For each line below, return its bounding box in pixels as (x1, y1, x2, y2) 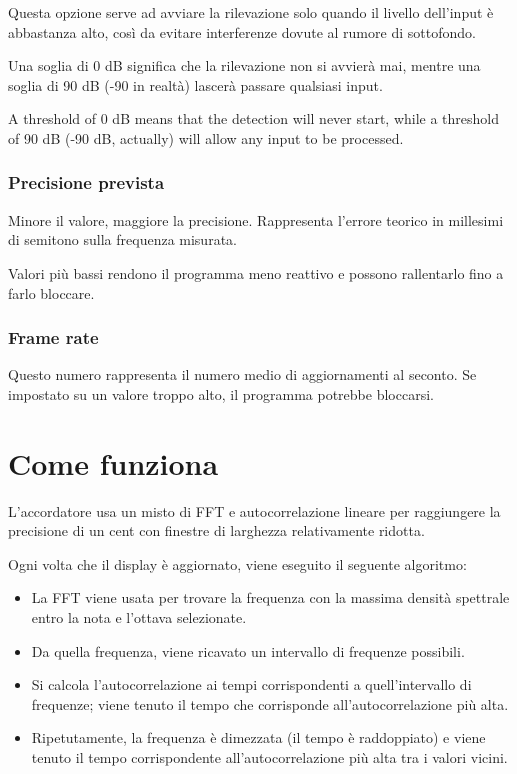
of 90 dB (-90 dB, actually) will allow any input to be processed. (8, 127, 404, 148)
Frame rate (8, 325, 99, 350)
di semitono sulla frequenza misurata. (8, 229, 237, 250)
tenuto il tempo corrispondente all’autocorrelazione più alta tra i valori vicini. (31, 747, 508, 768)
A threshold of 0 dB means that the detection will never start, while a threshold (8, 108, 500, 129)
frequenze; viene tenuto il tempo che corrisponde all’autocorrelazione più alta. (31, 693, 509, 714)
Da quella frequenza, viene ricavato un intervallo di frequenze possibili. (31, 640, 465, 661)
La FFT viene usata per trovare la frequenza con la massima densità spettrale (31, 587, 510, 608)
